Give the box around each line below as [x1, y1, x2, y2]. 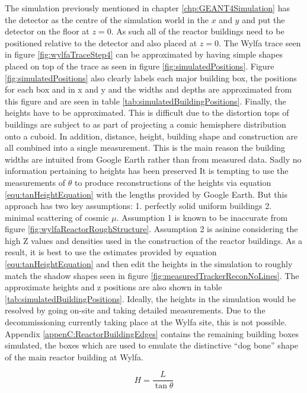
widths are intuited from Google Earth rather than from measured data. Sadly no [5, 153, 302, 165]
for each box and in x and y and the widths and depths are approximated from [5, 83, 292, 96]
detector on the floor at [5, 25, 89, 37]
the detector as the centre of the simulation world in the [5, 13, 209, 26]
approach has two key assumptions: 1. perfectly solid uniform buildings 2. [5, 199, 272, 212]
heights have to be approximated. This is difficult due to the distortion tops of [5, 106, 289, 119]
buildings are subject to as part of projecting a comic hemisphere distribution [5, 118, 286, 130]
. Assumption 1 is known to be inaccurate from [116, 211, 288, 223]
